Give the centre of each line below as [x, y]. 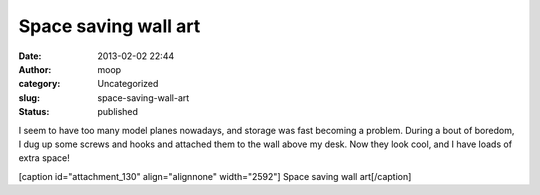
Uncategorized [128, 84]
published [118, 112]
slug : [29, 97]
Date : [30, 56]
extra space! [44, 158]
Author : [35, 69]
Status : [34, 112]
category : [39, 84]
